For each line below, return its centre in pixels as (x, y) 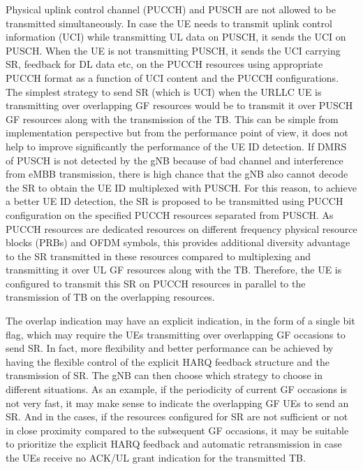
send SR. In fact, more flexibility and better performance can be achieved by (170, 348)
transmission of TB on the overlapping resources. (110, 297)
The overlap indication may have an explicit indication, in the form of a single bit (180, 321)
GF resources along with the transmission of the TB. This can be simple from (172, 119)
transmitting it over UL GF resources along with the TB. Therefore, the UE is (174, 270)
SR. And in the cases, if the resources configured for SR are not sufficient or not (177, 416)
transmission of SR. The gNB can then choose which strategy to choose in (164, 375)
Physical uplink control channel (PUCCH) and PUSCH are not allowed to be (171, 9)
